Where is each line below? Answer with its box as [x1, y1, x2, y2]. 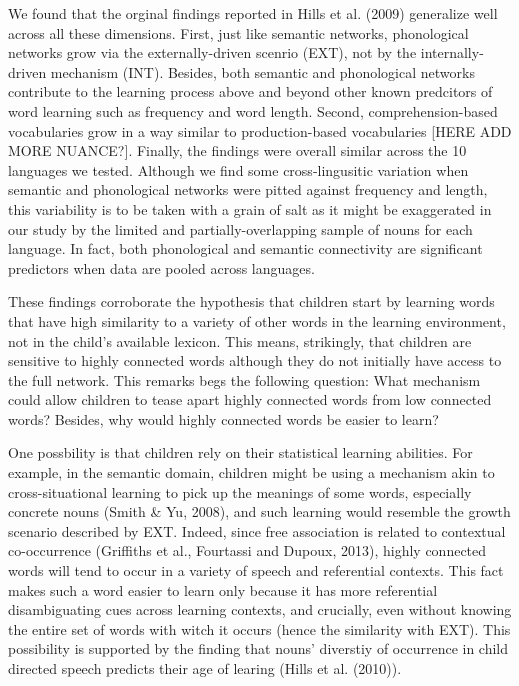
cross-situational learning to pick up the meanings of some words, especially [8, 481, 472, 502]
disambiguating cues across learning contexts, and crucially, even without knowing [8, 599, 512, 620]
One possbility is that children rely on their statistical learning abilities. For [8, 442, 473, 463]
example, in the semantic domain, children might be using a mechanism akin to [8, 462, 495, 483]
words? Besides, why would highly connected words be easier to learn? [8, 408, 439, 429]
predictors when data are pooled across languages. [8, 257, 315, 278]
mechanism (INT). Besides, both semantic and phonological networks [50, 61, 475, 82]
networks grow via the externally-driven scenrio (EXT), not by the [8, 42, 417, 63]
